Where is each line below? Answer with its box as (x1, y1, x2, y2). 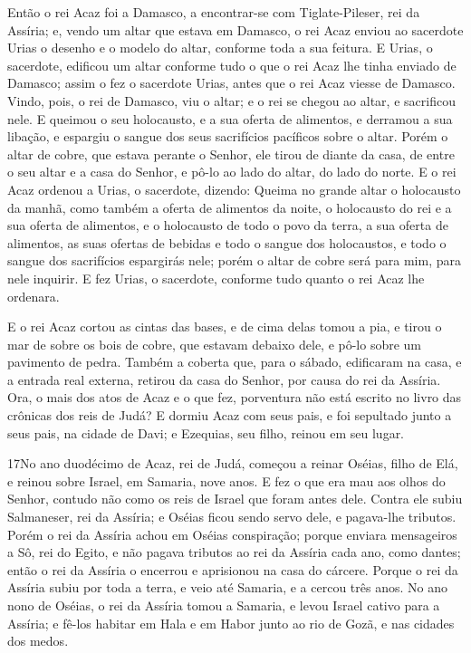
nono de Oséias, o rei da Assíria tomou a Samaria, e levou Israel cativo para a (7, 596, 440, 614)
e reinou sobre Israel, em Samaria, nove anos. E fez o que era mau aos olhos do (7, 471, 446, 490)
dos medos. (7, 631, 69, 650)
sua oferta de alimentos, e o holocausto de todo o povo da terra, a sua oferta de (7, 216, 448, 235)
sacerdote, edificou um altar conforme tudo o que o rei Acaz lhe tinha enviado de (7, 55, 457, 74)
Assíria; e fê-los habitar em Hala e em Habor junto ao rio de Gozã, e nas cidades (7, 613, 455, 632)
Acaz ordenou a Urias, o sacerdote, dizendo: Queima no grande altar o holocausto (7, 179, 461, 198)
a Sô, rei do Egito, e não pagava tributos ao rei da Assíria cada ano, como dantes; (7, 543, 461, 562)
